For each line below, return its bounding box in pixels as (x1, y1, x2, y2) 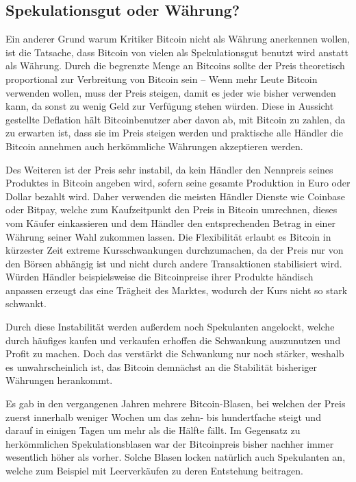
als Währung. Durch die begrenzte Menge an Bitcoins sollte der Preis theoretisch (5, 58, 345, 73)
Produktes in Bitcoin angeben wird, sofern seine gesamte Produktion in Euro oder (5, 176, 351, 190)
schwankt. (5, 296, 47, 311)
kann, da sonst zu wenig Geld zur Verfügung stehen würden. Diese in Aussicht (5, 99, 334, 113)
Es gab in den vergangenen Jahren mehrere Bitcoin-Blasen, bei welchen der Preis (5, 396, 346, 411)
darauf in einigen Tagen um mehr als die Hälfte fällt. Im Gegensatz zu (5, 423, 301, 437)
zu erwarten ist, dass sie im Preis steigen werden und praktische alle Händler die (5, 125, 343, 140)
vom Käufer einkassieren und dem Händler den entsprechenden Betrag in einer (5, 215, 336, 230)
